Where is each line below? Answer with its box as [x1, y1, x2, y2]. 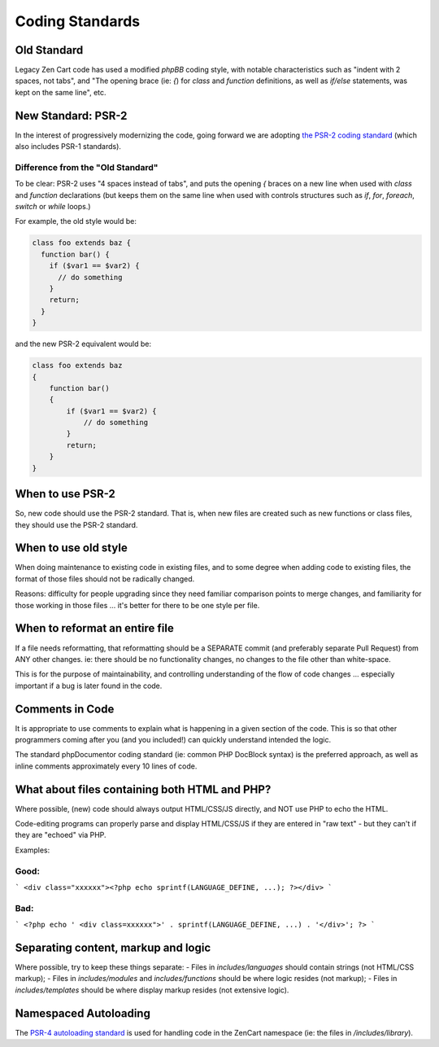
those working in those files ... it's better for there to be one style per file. [15, 600, 260, 610]
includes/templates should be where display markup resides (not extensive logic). [15, 985, 289, 995]
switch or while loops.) [15, 202, 91, 212]
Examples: [15, 845, 50, 855]
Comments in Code [15, 702, 115, 716]
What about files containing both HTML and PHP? [15, 782, 272, 796]
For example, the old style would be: [15, 217, 137, 226]
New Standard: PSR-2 [15, 108, 128, 122]
